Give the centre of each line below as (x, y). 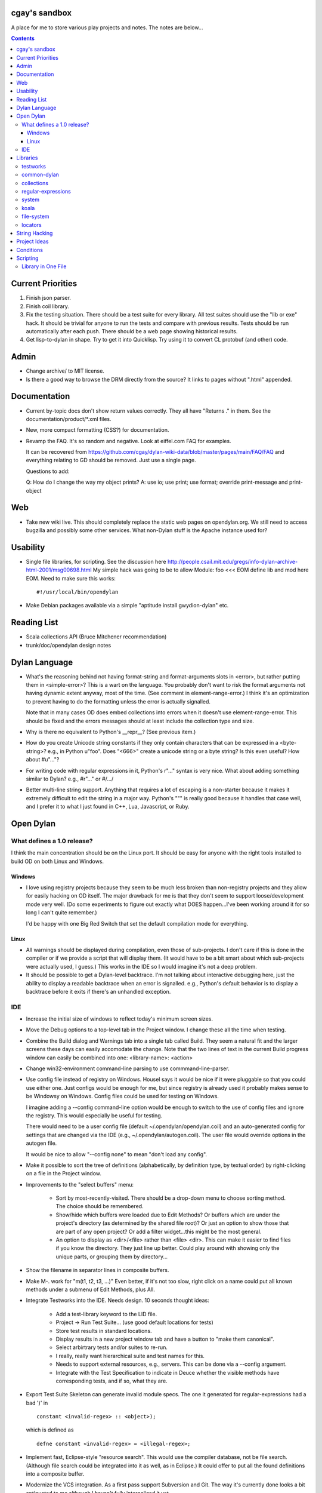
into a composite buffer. (55, 1474)
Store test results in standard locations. (104, 1331)
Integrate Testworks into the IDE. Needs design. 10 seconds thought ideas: (118, 1300)
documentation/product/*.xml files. (69, 419)
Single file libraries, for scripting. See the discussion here (96, 561)
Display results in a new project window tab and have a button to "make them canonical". (165, 1339)
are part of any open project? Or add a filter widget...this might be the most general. (159, 1231)
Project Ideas (32, 241)
